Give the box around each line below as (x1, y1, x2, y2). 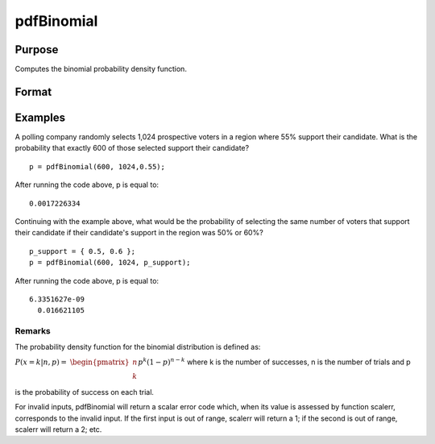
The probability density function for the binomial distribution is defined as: (14, 342, 261, 352)
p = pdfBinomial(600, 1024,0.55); (29, 162, 165, 171)
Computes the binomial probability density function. (14, 64, 187, 74)
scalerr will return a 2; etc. (14, 424, 102, 434)
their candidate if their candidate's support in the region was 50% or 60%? (14, 228, 263, 238)
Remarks (14, 326, 52, 337)
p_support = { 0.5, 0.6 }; (29, 247, 136, 255)
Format (14, 85, 52, 98)
